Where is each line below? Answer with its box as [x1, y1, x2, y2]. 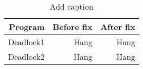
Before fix [53, 21, 92, 32]
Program [9, 21, 45, 32]
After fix [100, 21, 135, 32]
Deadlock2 [8, 51, 45, 62]
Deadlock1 [8, 36, 45, 48]
